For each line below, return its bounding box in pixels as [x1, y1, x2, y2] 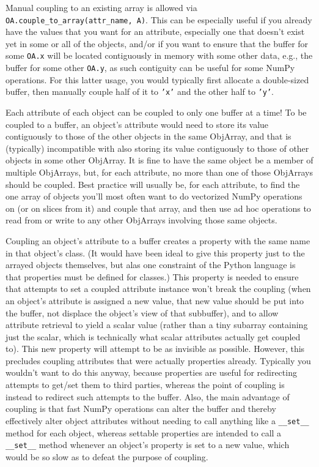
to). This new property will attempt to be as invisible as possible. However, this [5, 342, 305, 355]
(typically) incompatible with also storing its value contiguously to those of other [5, 141, 309, 154]
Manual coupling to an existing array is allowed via [5, 1, 197, 13]
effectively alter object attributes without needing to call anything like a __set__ [5, 414, 309, 427]
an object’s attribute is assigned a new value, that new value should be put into [5, 294, 304, 307]
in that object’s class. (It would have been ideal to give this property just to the [5, 246, 305, 259]
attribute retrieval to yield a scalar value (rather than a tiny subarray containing [5, 318, 308, 331]
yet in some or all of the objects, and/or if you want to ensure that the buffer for [5, 37, 309, 50]
